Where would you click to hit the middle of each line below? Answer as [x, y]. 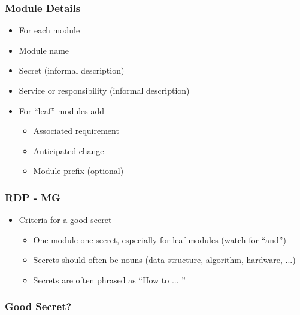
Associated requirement [76, 131]
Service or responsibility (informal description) [104, 90]
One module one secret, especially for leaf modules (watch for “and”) [160, 239]
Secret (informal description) [72, 70]
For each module [49, 30]
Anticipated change [69, 150]
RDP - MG [33, 197]
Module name [44, 50]
